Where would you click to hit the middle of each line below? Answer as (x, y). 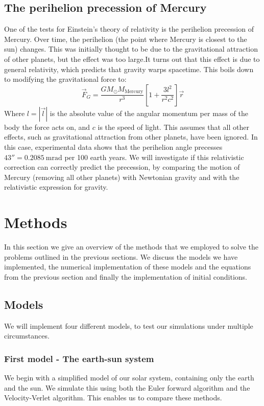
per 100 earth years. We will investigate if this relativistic (154, 157)
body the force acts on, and (47, 127)
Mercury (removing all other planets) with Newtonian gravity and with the (122, 177)
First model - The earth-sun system (79, 358)
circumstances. (27, 336)
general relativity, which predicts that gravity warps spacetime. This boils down (129, 69)
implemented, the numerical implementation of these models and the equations (128, 267)
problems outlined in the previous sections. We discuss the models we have (121, 256)
